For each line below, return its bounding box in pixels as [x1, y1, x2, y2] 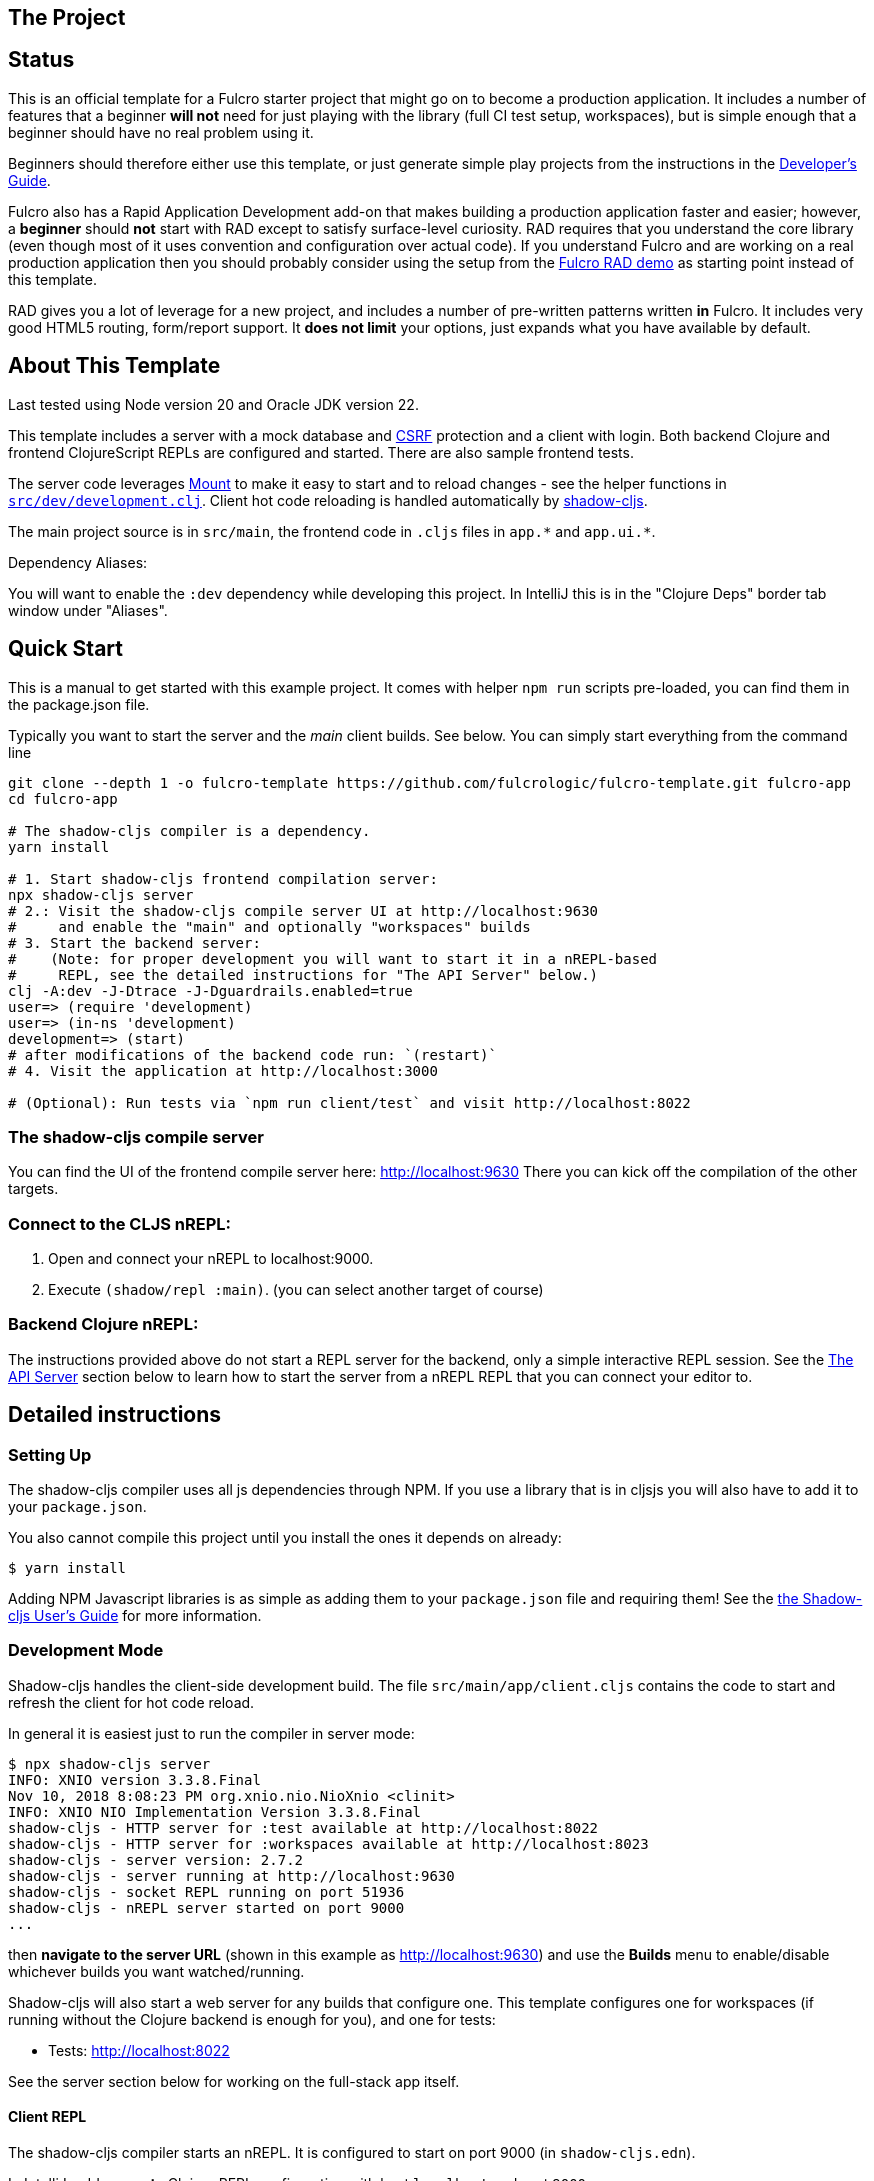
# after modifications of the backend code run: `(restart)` [8, 1046, 497, 1063]
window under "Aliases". [8, 601, 168, 619]
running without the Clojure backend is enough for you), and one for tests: [8, 2010, 496, 2028]
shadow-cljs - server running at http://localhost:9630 [8, 1867, 455, 1884]
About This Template [8, 353, 221, 379]
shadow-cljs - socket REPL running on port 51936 [8, 1883, 405, 1900]
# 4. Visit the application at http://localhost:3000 [8, 1062, 438, 1079]
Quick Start [8, 636, 123, 662]
